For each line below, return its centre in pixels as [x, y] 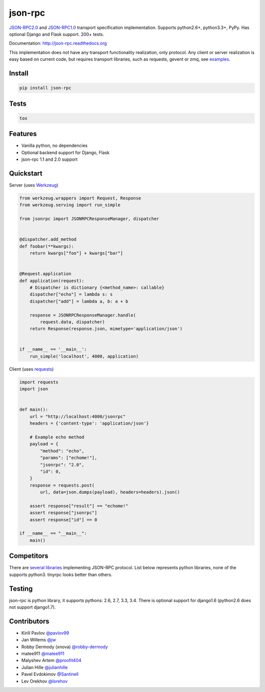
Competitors [29, 556]
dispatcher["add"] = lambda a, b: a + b [79, 301]
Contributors [29, 621]
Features [23, 134]
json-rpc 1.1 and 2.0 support [50, 159]
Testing [21, 589]
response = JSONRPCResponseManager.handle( [83, 315]
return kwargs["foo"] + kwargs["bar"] [76, 253]
